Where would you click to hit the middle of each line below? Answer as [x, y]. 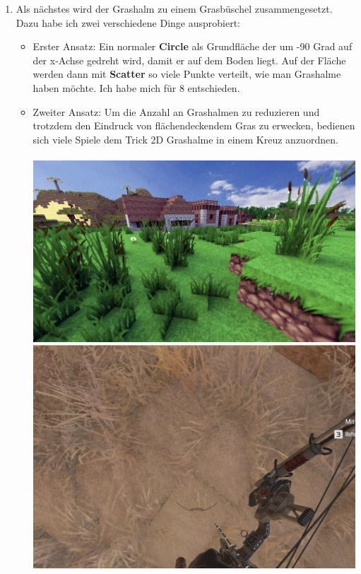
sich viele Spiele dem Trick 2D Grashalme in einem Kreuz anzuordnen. [185, 139]
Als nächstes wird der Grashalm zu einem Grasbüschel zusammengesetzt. [174, 8]
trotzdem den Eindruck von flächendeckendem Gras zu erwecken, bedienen [194, 125]
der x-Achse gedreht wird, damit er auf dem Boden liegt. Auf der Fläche [189, 60]
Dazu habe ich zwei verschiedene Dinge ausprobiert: [128, 22]
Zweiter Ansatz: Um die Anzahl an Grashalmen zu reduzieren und [176, 111]
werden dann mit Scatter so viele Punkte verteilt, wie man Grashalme [187, 74]
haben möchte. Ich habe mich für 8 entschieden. [136, 87]
